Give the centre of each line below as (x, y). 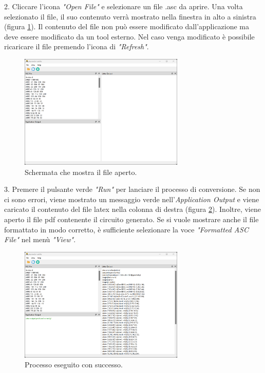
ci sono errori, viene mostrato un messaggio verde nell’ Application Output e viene (132, 199)
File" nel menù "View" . (40, 239)
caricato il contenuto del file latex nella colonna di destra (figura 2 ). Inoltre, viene (132, 209)
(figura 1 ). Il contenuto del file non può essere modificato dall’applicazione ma (127, 26)
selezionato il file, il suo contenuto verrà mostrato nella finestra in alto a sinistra (130, 16)
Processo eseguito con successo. (74, 365)
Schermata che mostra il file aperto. (81, 172)
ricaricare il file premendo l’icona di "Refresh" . (77, 46)
